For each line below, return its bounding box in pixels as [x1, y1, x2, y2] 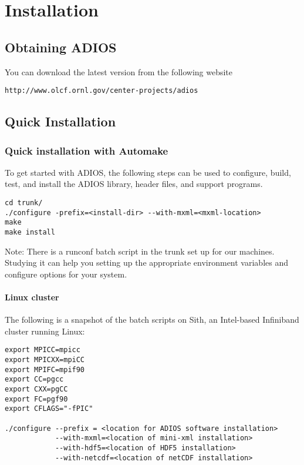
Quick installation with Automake [5, 143, 168, 158]
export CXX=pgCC [5, 385, 68, 394]
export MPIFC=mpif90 [5, 365, 85, 374]
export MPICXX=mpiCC [5, 356, 85, 364]
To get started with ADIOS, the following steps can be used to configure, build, [5, 166, 291, 178]
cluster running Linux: [5, 325, 85, 337]
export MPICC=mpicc [5, 346, 80, 354]
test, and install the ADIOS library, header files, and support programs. [5, 178, 263, 190]
